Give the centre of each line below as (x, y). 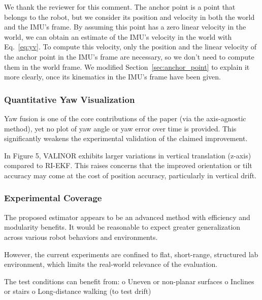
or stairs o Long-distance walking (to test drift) (78, 291)
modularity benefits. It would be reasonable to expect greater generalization (122, 227)
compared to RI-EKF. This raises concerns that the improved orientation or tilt (128, 165)
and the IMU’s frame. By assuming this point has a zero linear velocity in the (125, 27)
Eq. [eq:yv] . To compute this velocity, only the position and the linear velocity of (130, 47)
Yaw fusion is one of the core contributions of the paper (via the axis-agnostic (125, 118)
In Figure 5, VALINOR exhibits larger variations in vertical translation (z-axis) (128, 155)
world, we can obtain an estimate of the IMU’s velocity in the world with (118, 36)
